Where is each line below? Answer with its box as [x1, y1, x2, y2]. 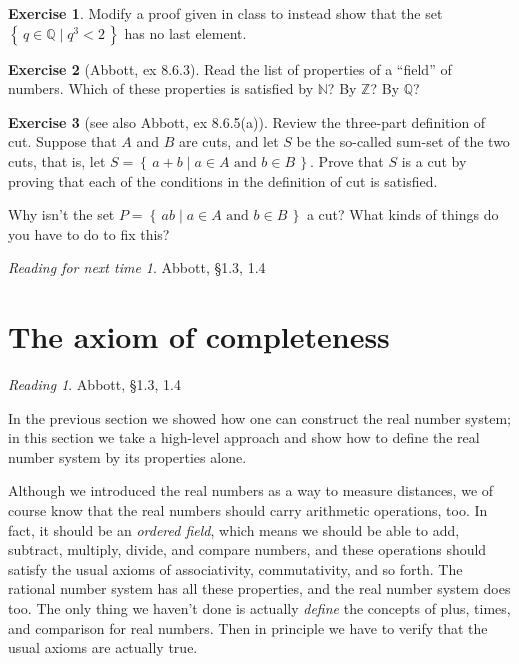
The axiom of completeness [8, 316, 390, 357]
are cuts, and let [178, 131, 279, 152]
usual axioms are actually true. [8, 637, 198, 658]
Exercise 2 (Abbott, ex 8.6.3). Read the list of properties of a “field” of [8, 58, 452, 79]
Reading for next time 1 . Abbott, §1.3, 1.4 [8, 257, 266, 278]
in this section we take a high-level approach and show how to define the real [8, 427, 480, 448]
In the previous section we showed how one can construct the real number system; [8, 407, 511, 428]
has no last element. [124, 22, 247, 43]
